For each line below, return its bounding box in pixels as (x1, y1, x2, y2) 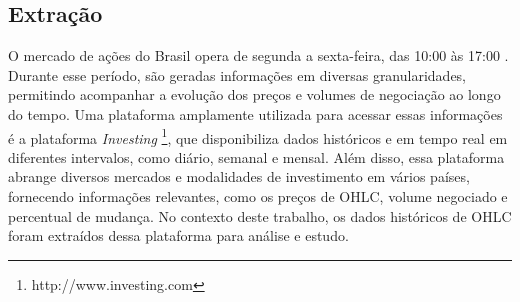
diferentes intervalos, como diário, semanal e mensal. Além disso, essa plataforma (8, 146, 505, 167)
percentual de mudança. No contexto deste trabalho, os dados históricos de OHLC (8, 205, 512, 226)
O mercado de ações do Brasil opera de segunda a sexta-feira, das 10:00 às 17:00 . (8, 45, 509, 66)
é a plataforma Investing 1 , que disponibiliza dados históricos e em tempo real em (8, 124, 508, 148)
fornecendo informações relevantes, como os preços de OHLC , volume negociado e (8, 186, 508, 207)
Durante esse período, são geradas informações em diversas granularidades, (8, 64, 467, 85)
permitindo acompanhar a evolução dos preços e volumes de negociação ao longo (8, 84, 501, 105)
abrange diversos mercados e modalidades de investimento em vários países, (8, 166, 470, 187)
